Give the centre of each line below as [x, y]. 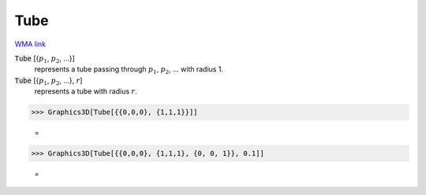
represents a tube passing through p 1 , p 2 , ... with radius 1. [129, 70]
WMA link [30, 44]
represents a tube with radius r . [86, 91]
